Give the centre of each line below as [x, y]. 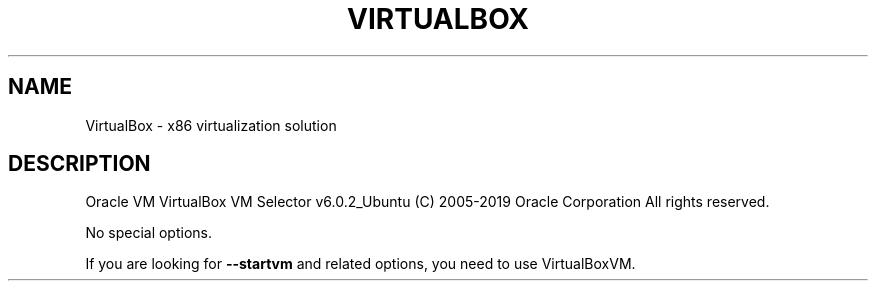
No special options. [148, 233]
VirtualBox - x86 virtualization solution [211, 125]
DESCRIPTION [79, 164]
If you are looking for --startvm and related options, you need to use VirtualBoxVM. [360, 264]
